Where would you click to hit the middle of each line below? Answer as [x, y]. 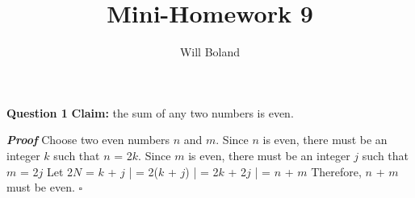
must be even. [41, 187]
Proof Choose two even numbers [88, 140]
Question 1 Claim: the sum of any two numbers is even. [150, 112]
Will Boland [210, 52]
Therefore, [336, 171]
